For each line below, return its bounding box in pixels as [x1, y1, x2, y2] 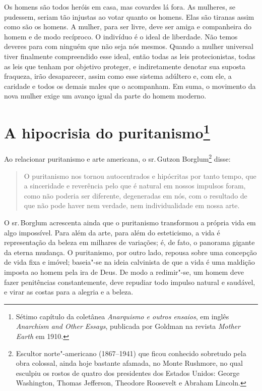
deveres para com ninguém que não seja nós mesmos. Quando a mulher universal [4, 41, 253, 52]
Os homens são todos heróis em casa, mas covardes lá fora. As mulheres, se [4, 2, 236, 12]
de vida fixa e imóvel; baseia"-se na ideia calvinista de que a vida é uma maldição [4, 257, 255, 267]
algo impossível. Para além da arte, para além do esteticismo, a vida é [4, 227, 220, 237]
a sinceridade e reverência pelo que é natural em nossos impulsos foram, [24, 180, 246, 191]
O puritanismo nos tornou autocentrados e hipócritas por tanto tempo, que [24, 170, 256, 181]
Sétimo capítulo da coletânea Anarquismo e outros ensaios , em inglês [16, 311, 229, 321]
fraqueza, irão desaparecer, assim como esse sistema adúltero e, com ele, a [4, 71, 232, 81]
